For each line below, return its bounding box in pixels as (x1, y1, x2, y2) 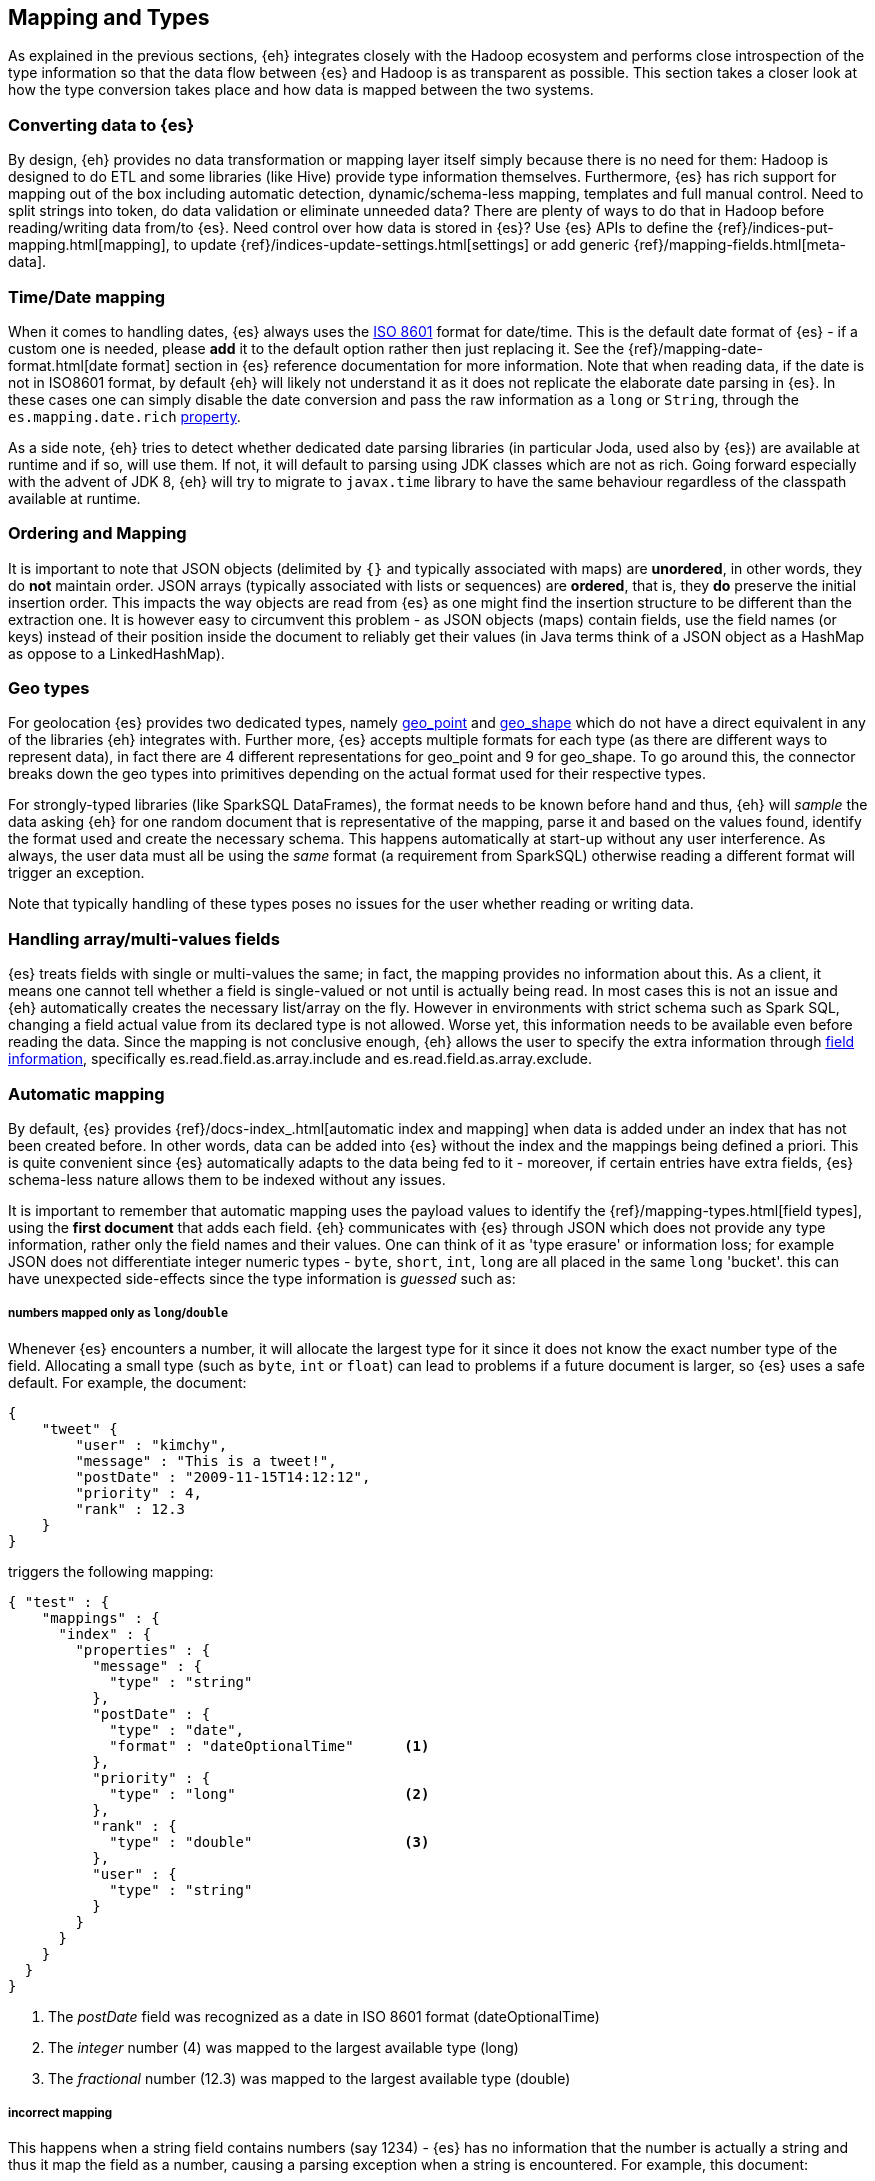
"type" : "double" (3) (109, 1833, 430, 1850)
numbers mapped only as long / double (8, 1306, 228, 1321)
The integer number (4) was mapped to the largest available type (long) (48, 2038, 519, 2056)
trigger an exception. (8, 864, 145, 882)
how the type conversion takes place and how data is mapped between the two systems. (8, 81, 594, 99)
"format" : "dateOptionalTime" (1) (109, 1737, 430, 1754)
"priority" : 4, (75, 1484, 202, 1501)
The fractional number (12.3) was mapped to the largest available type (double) (48, 2069, 571, 2087)
